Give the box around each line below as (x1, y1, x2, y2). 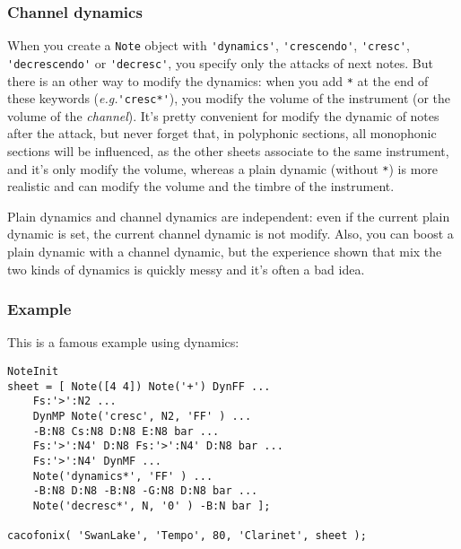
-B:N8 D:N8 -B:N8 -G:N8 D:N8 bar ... (32, 484, 258, 498)
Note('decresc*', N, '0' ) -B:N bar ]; (32, 499, 271, 512)
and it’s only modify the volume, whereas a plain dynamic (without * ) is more (7, 159, 438, 178)
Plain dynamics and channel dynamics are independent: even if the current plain (7, 206, 450, 225)
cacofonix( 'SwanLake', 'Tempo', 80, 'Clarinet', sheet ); (7, 529, 367, 543)
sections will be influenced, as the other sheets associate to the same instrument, (7, 142, 449, 161)
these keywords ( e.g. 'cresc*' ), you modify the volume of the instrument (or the (7, 89, 451, 108)
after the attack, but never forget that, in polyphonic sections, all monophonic (7, 124, 437, 143)
